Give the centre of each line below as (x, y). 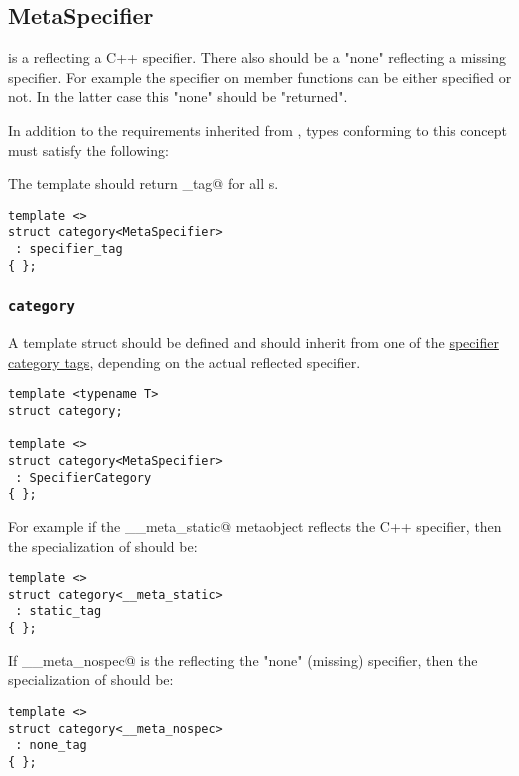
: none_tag (51, 745)
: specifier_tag (69, 249)
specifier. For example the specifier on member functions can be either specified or (260, 76)
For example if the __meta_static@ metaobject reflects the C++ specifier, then (255, 525)
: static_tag (58, 611)
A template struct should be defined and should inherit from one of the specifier (253, 342)
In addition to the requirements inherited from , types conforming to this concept (257, 129)
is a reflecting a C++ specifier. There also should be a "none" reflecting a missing (257, 57)
